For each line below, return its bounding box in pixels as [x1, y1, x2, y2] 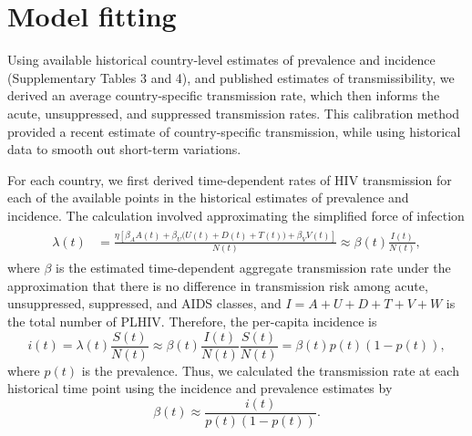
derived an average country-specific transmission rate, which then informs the [7, 86, 440, 105]
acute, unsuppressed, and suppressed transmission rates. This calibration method [7, 103, 460, 122]
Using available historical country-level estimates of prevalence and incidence [7, 50, 436, 69]
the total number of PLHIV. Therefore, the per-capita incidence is [7, 311, 377, 330]
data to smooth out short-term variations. [7, 140, 241, 159]
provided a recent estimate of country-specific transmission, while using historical [7, 121, 461, 140]
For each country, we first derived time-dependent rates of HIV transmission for [7, 170, 452, 189]
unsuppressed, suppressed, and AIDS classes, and [7, 294, 282, 313]
